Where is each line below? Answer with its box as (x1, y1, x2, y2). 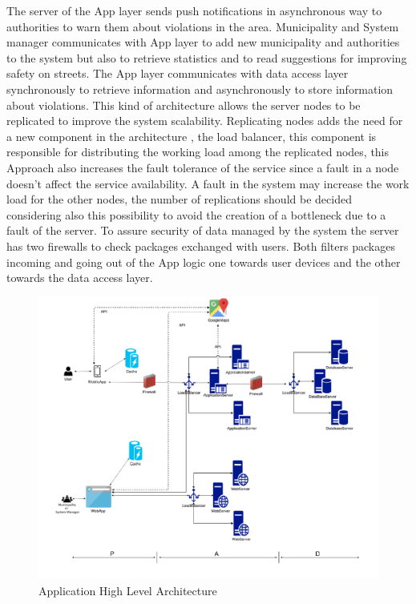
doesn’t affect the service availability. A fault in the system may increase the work (6, 175, 410, 191)
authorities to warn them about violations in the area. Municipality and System (6, 18, 399, 34)
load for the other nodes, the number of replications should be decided (6, 191, 352, 207)
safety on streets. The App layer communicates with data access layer (6, 65, 349, 82)
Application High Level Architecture (38, 582, 217, 599)
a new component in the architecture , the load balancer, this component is (6, 127, 377, 144)
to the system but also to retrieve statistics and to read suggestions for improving (6, 49, 407, 66)
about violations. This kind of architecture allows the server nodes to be (6, 96, 361, 113)
